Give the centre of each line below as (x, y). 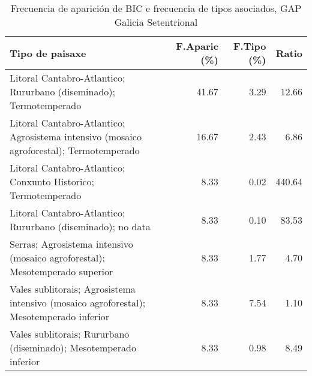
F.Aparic (197, 46)
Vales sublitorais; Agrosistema (73, 289)
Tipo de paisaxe (48, 53)
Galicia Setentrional (156, 22)
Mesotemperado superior (61, 271)
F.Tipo (250, 46)
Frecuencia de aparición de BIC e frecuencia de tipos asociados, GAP (156, 8)
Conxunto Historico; (52, 181)
